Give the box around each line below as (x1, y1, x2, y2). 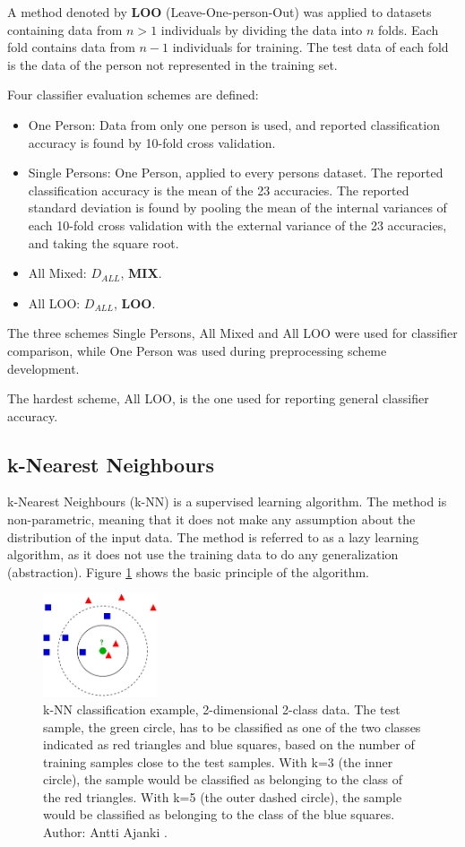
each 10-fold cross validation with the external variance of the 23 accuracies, (28, 215, 447, 234)
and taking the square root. (28, 233, 179, 252)
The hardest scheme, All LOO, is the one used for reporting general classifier (7, 389, 429, 408)
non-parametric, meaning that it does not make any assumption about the (7, 510, 416, 529)
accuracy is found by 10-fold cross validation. (28, 133, 276, 151)
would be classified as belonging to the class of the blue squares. (43, 805, 395, 824)
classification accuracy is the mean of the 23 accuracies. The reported (28, 180, 409, 199)
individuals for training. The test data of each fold (172, 38, 449, 56)
